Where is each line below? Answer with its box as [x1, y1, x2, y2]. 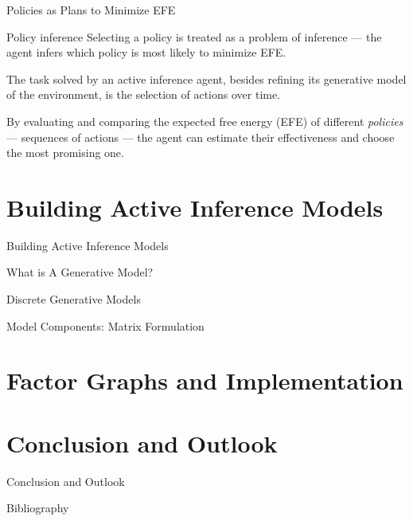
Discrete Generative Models [6, 291, 141, 308]
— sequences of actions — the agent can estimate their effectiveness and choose [6, 128, 395, 145]
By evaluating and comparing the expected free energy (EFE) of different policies [6, 112, 403, 129]
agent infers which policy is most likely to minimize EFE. [6, 44, 286, 61]
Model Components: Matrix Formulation [6, 317, 205, 334]
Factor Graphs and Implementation [6, 364, 403, 397]
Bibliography [6, 499, 69, 516]
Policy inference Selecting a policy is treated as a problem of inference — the [6, 28, 382, 45]
